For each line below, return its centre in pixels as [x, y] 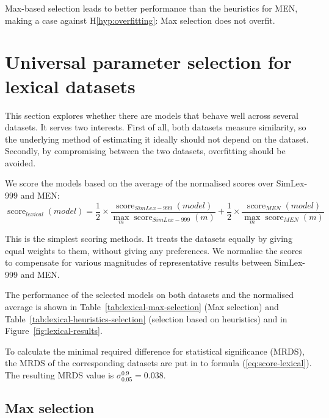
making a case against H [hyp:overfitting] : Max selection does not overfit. [140, 20]
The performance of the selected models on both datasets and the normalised [149, 295]
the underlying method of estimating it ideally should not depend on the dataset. [157, 139]
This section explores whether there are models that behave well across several [152, 115]
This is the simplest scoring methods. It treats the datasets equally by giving [149, 238]
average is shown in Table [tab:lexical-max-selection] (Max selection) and [142, 306]
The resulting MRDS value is [60, 374]
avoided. [20, 162]
